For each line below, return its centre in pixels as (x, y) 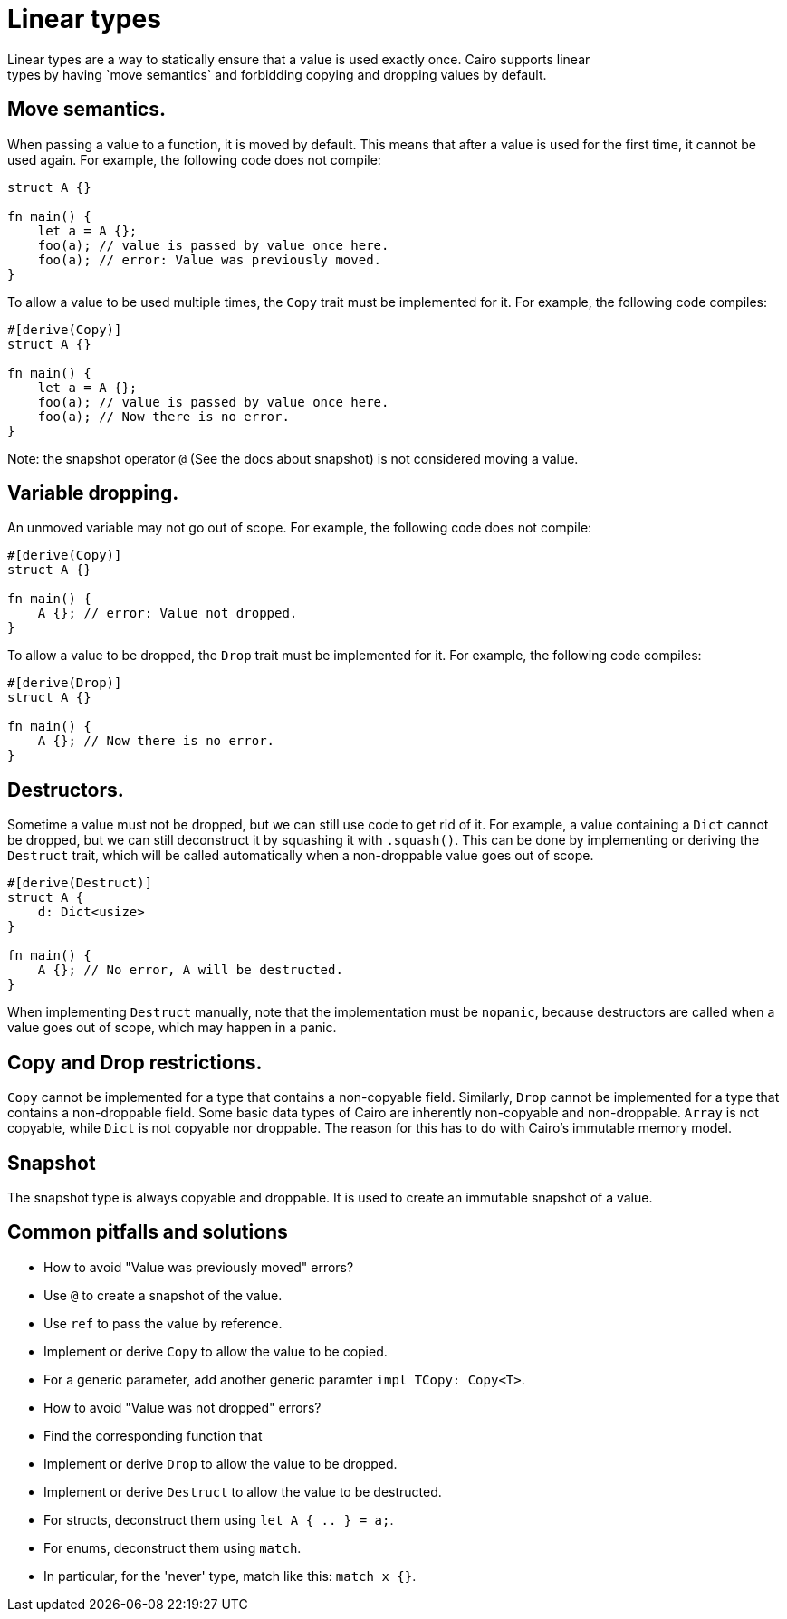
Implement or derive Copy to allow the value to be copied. (216, 1351)
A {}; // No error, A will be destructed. (190, 970)
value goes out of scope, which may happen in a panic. (172, 1028)
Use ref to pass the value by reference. (163, 1323)
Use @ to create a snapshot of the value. (163, 1295)
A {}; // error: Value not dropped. (168, 613)
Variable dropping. (93, 493)
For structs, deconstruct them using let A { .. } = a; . (219, 1519)
